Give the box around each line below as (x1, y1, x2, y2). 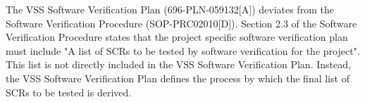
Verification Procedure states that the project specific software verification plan (6, 30, 348, 44)
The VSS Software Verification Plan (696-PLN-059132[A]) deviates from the (6, 2, 334, 16)
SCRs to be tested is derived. (6, 84, 132, 99)
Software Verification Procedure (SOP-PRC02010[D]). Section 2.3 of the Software (6, 15, 357, 30)
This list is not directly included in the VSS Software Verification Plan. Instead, (6, 57, 351, 72)
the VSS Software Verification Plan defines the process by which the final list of (6, 70, 349, 85)
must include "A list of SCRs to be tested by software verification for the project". (6, 43, 360, 58)
